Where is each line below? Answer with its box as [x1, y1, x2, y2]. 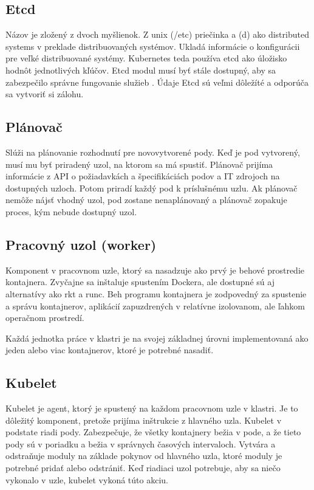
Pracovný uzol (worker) [5, 235, 157, 254]
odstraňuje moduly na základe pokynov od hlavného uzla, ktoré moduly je [5, 449, 282, 462]
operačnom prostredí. [5, 311, 84, 324]
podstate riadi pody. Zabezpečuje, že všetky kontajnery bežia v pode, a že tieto [5, 426, 301, 438]
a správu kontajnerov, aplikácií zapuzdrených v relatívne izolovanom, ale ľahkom [5, 299, 305, 312]
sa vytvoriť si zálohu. [5, 88, 84, 100]
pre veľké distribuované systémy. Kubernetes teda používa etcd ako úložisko [5, 52, 287, 64]
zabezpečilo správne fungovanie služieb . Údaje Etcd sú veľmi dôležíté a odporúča [5, 75, 309, 88]
